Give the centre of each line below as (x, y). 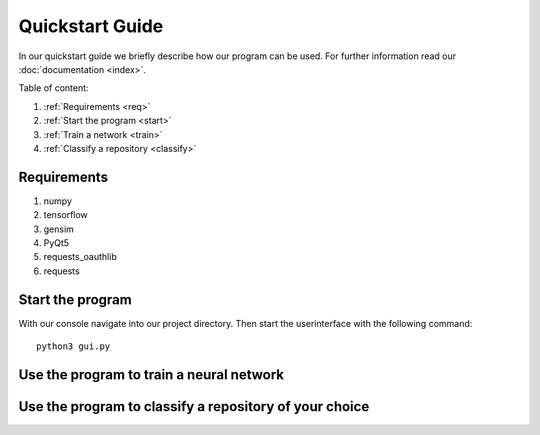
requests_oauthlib (80, 257)
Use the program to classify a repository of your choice (194, 406)
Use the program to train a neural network (151, 374)
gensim (59, 229)
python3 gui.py (73, 346)
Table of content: (53, 88)
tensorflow (66, 215)
